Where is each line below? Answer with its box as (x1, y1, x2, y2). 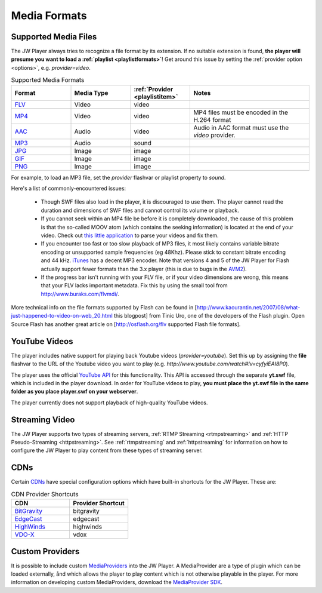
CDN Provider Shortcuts (11, 490, 79, 498)
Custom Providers (11, 546, 80, 557)
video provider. (193, 131, 236, 139)
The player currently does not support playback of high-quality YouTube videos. (11, 399, 208, 406)
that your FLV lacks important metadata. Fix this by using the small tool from (41, 282, 228, 289)
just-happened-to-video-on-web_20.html (11, 312, 113, 319)
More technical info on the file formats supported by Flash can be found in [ (11, 304, 197, 311)
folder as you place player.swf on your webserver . (11, 388, 138, 395)
